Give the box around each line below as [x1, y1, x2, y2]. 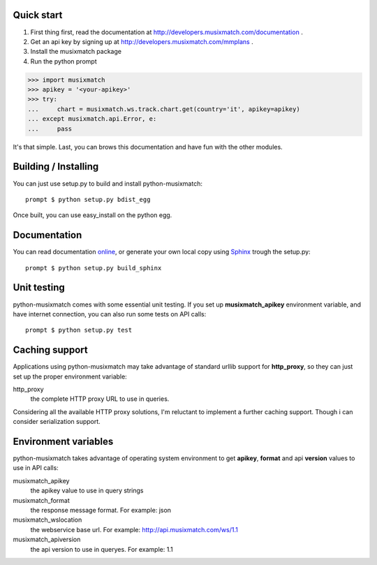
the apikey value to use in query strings [30, 486, 144, 495]
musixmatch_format [13, 496, 70, 504]
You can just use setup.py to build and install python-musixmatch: [13, 179, 202, 188]
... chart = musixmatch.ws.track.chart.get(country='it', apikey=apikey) [27, 105, 300, 113]
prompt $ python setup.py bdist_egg [25, 196, 151, 203]
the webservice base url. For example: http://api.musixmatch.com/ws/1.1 [30, 525, 239, 534]
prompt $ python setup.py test [25, 326, 133, 335]
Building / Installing [13, 161, 99, 173]
